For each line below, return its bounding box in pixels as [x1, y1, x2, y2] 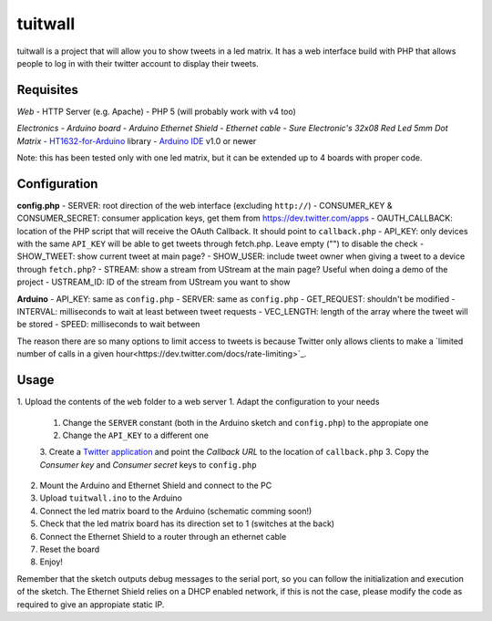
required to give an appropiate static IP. [16, 598, 165, 610]
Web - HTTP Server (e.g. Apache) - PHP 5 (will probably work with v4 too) [16, 106, 296, 117]
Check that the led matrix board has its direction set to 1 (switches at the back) [39, 518, 335, 529]
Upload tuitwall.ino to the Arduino [39, 492, 182, 503]
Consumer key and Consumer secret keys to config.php [39, 459, 257, 470]
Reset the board [39, 543, 100, 555]
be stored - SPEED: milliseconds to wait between [16, 319, 200, 330]
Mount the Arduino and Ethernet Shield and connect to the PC [39, 480, 272, 492]
